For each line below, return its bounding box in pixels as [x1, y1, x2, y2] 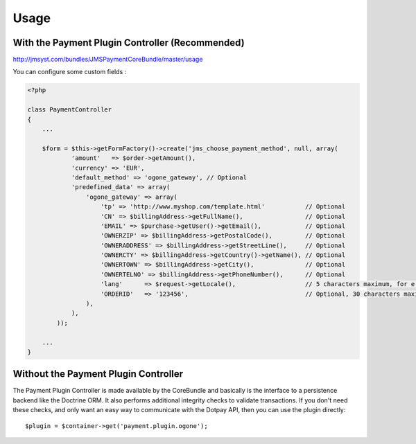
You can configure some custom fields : [12, 68, 127, 76]
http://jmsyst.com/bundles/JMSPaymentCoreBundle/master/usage [12, 55, 203, 64]
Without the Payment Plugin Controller [12, 368, 184, 380]
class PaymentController [27, 106, 112, 114]
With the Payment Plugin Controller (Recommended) [12, 37, 245, 48]
